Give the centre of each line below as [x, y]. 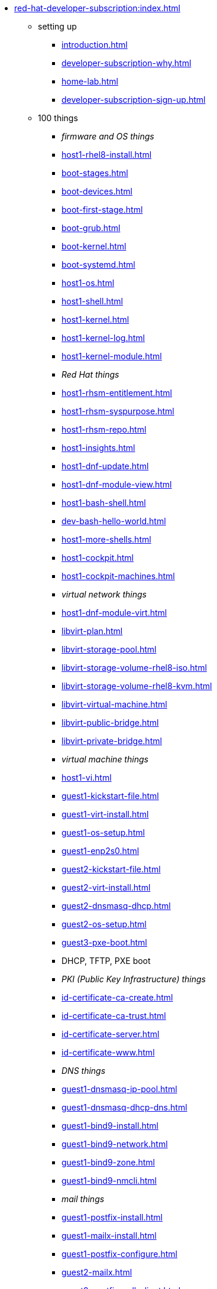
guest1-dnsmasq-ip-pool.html [119, 1089]
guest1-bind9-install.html [110, 1126]
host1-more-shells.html [106, 539]
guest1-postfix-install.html [112, 1217]
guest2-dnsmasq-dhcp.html [116, 906]
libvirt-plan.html [92, 631]
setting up [57, 26]
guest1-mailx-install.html [109, 1236]
